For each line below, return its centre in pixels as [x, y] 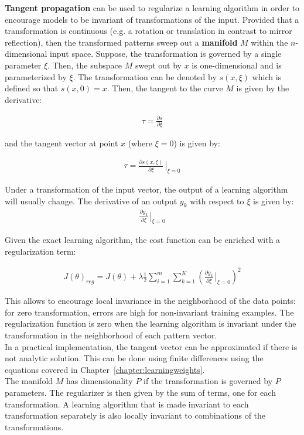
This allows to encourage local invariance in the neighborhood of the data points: [150, 301]
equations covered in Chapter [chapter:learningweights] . [105, 369]
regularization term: [40, 251]
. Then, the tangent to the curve [165, 88]
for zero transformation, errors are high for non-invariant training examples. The [149, 312]
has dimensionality [99, 381]
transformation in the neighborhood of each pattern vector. [111, 335]
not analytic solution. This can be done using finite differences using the [134, 358]
